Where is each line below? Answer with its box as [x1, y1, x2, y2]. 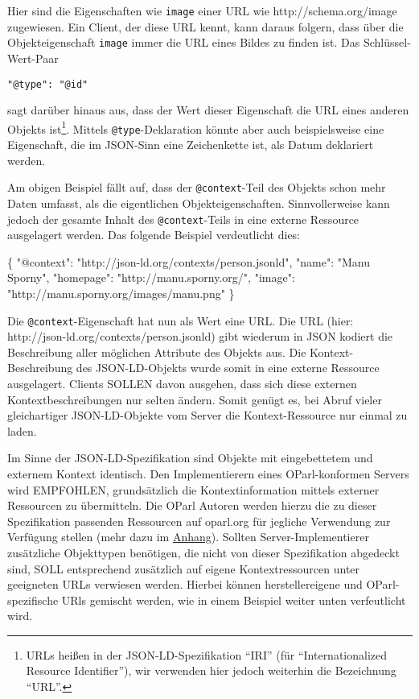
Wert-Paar [7, 49, 59, 66]
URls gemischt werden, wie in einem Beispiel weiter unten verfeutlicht [61, 591, 406, 608]
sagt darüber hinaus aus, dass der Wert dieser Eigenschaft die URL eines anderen [7, 101, 409, 118]
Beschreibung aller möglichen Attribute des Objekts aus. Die [7, 343, 306, 360]
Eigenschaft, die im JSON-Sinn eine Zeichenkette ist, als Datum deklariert [7, 136, 374, 153]
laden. [7, 422, 37, 439]
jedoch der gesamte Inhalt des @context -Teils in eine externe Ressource [7, 210, 359, 227]
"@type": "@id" [7, 78, 88, 90]
